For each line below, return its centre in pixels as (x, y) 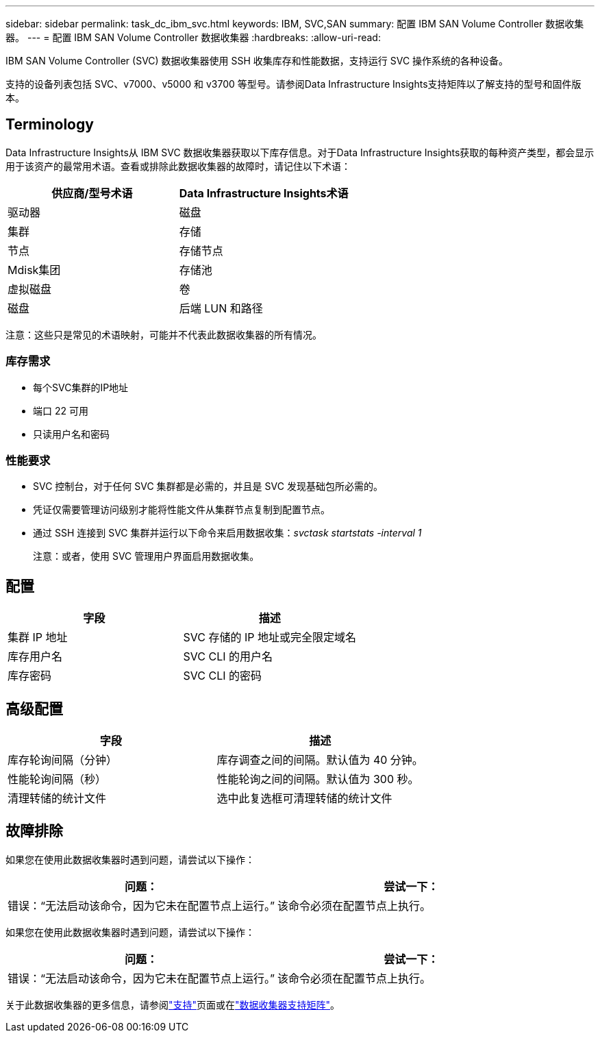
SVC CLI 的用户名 (228, 657)
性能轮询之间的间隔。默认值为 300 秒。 (318, 779)
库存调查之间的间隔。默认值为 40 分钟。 (320, 760)
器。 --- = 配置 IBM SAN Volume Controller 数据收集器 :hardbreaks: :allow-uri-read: (193, 37)
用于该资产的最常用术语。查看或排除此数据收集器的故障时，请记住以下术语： (178, 166)
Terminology (50, 125)
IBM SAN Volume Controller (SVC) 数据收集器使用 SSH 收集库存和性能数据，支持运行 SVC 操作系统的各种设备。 (257, 61)
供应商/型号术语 (92, 193)
